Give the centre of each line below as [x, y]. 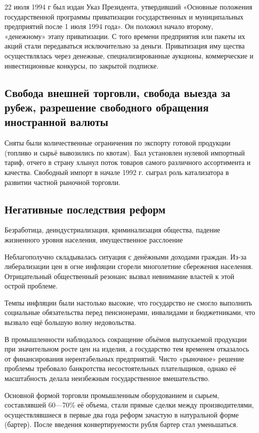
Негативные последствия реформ [85, 209]
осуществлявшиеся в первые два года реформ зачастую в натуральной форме [122, 414]
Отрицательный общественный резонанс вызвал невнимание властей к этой [120, 276]
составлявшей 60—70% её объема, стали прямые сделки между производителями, [129, 405]
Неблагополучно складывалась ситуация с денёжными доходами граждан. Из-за [126, 256]
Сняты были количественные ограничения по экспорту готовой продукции [118, 143]
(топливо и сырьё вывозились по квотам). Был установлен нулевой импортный [125, 152]
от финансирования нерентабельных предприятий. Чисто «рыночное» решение [125, 358]
